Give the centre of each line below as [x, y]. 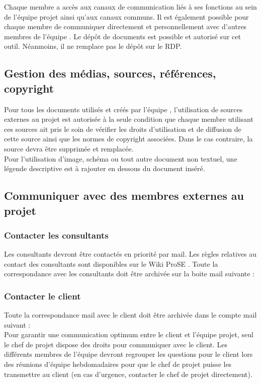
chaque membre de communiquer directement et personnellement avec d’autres [125, 26]
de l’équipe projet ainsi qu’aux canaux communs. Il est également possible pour [126, 16]
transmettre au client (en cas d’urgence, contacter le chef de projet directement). [128, 374]
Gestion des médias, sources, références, [110, 73]
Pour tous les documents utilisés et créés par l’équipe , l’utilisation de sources [123, 109]
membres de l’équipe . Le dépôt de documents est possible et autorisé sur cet [122, 36]
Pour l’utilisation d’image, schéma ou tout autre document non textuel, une [121, 158]
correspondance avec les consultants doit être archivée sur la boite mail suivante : [129, 274]
